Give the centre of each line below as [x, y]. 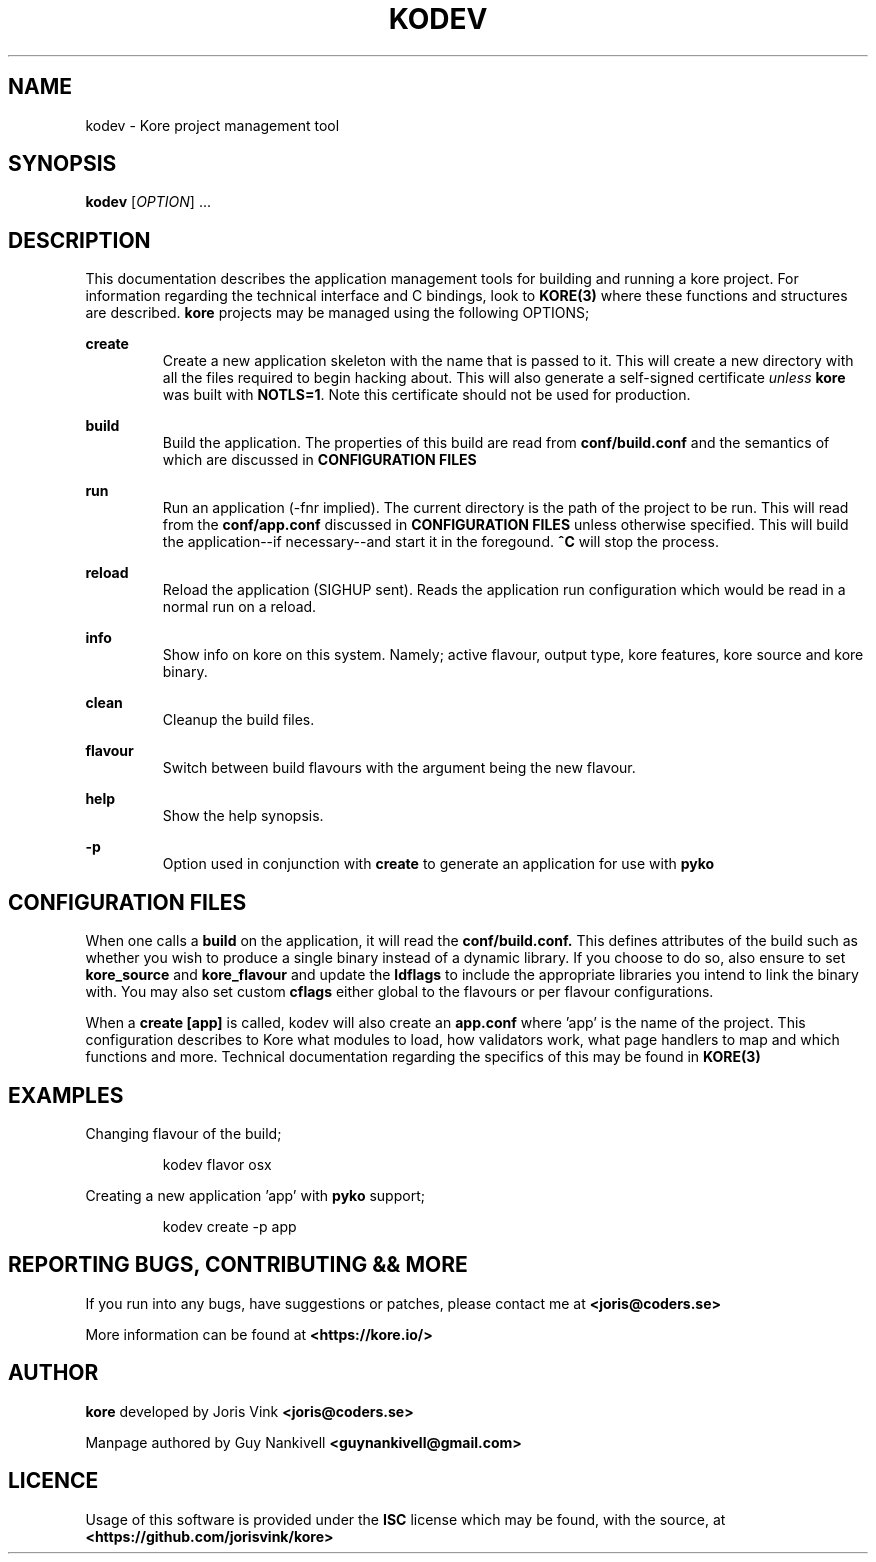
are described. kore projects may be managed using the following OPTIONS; [337, 313]
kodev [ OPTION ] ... [148, 202]
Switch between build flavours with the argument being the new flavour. [399, 768]
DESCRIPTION [79, 240]
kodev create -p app [229, 1226]
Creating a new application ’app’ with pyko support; [255, 1195]
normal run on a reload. [239, 607]
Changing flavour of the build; [183, 1133]
